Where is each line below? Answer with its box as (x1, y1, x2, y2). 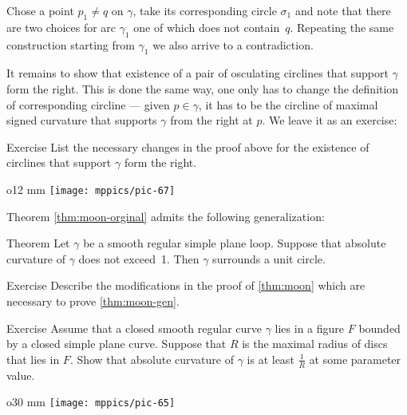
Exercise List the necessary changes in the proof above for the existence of (6, 138, 369, 155)
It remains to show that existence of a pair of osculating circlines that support (6, 65, 389, 81)
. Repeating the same (290, 18, 394, 35)
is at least (247, 350, 294, 367)
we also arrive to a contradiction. (152, 36, 314, 53)
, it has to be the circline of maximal (198, 96, 378, 113)
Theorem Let (6, 235, 70, 251)
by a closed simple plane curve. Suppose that (6, 335, 227, 352)
